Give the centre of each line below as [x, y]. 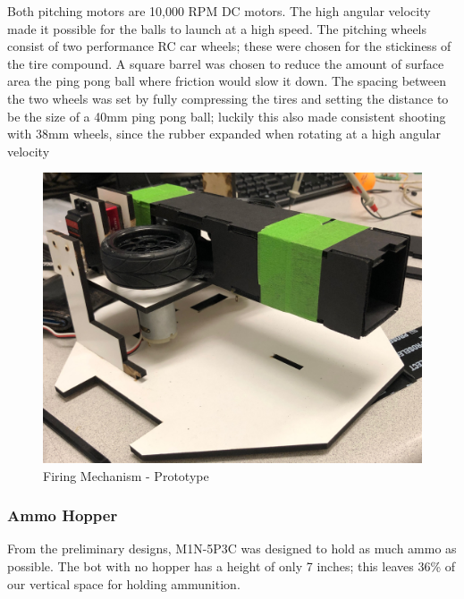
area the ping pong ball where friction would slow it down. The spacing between [227, 81]
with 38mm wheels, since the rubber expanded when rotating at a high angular [224, 134]
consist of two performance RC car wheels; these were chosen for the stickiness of [229, 46]
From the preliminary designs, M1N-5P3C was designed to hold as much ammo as [232, 548]
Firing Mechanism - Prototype [126, 475]
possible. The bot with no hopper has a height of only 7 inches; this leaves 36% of [231, 565]
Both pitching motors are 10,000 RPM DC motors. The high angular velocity [219, 11]
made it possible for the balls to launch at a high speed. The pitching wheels [217, 28]
